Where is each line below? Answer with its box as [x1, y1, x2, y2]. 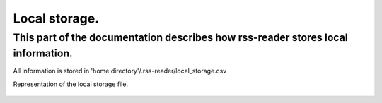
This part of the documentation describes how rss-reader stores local [13, 31, 348, 44]
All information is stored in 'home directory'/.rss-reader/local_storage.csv [13, 67, 227, 75]
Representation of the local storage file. [13, 80, 129, 88]
